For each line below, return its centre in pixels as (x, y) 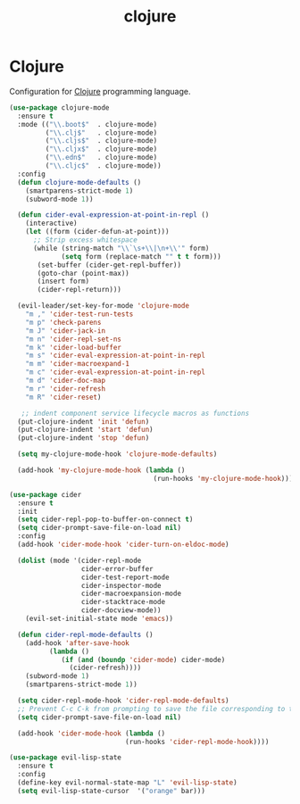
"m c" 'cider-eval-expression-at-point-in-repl (115, 372)
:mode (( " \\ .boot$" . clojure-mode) (87, 124)
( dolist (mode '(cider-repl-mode (79, 560)
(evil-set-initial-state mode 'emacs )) (100, 619)
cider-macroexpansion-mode (131, 594)
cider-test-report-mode (125, 577)
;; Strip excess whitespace (85, 240)
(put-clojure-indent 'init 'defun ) (83, 421)
